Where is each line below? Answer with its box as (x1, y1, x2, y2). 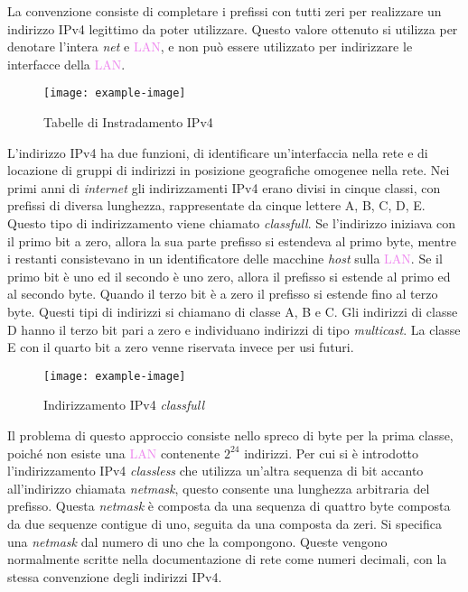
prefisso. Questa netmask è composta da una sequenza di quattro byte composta (7, 496, 451, 515)
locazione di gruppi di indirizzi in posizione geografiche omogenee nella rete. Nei (7, 161, 450, 180)
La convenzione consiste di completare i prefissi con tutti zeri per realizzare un (7, 2, 442, 20)
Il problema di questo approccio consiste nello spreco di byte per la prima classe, (7, 426, 454, 444)
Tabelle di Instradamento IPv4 (43, 113, 213, 132)
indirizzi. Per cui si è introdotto (244, 443, 419, 462)
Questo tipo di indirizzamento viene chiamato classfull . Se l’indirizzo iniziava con (7, 214, 456, 232)
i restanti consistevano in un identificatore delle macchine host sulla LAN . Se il (7, 249, 443, 268)
